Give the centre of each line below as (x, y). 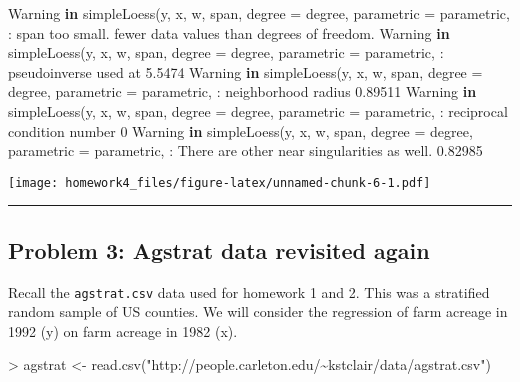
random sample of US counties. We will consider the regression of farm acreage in (258, 311)
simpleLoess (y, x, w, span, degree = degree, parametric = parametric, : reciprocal (258, 110)
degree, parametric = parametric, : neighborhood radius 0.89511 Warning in (242, 91)
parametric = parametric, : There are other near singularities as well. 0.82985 (245, 150)
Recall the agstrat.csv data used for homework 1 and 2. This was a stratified (249, 291)
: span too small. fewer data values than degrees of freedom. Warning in (229, 32)
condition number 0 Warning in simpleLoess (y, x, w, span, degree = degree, (240, 130)
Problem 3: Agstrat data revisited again (219, 249)
